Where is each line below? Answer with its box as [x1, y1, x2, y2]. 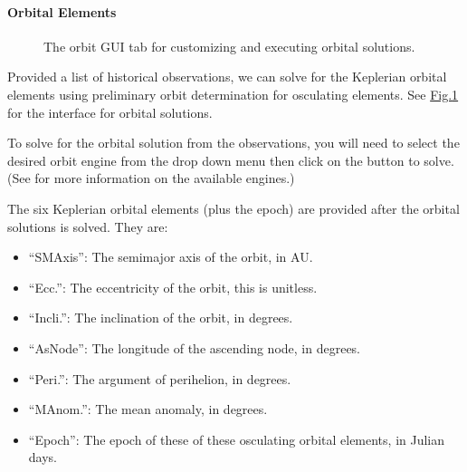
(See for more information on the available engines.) [7, 169, 295, 188]
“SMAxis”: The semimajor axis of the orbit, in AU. [28, 247, 313, 266]
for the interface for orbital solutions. [7, 102, 213, 121]
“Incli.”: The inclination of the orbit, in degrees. [28, 308, 293, 327]
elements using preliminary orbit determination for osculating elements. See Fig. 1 [7, 84, 459, 103]
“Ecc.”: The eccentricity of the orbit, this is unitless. [28, 277, 318, 296]
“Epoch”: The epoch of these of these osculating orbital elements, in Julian [28, 429, 445, 448]
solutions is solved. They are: [7, 217, 168, 236]
